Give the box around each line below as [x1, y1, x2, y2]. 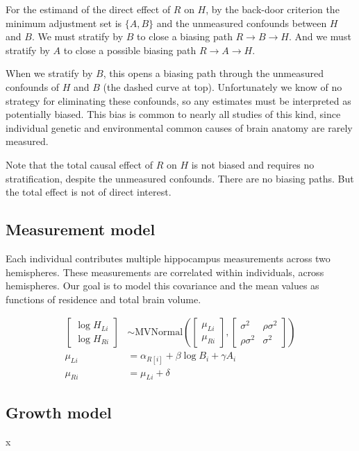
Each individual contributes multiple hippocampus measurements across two [6, 250, 331, 265]
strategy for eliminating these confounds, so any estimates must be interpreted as [6, 93, 351, 108]
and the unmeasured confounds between [156, 15, 327, 30]
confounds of [6, 79, 60, 94]
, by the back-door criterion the [206, 2, 340, 16]
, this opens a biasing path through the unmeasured [103, 66, 324, 80]
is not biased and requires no [191, 157, 315, 171]
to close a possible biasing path [63, 42, 197, 57]
